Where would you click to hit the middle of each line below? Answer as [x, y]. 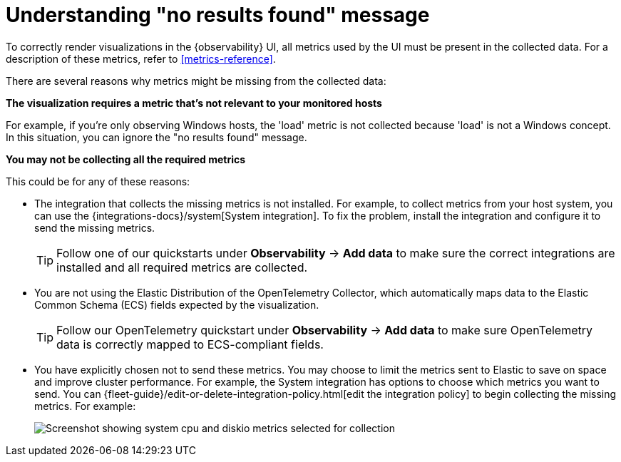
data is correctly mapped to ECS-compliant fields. [190, 344]
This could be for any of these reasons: [98, 181]
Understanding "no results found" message [218, 15]
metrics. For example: [85, 406]
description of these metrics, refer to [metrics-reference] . [141, 58]
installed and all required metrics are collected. [182, 267]
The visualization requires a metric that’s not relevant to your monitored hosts [194, 103]
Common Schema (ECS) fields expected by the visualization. [177, 304]
